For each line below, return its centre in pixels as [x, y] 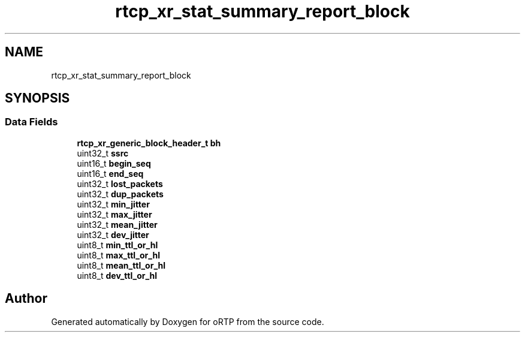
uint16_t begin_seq [114, 163]
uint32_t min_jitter [113, 204]
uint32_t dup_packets [120, 194]
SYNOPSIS [37, 98]
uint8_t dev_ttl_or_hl [117, 275]
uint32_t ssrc [103, 153]
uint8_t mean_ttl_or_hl [121, 265]
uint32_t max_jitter [114, 214]
